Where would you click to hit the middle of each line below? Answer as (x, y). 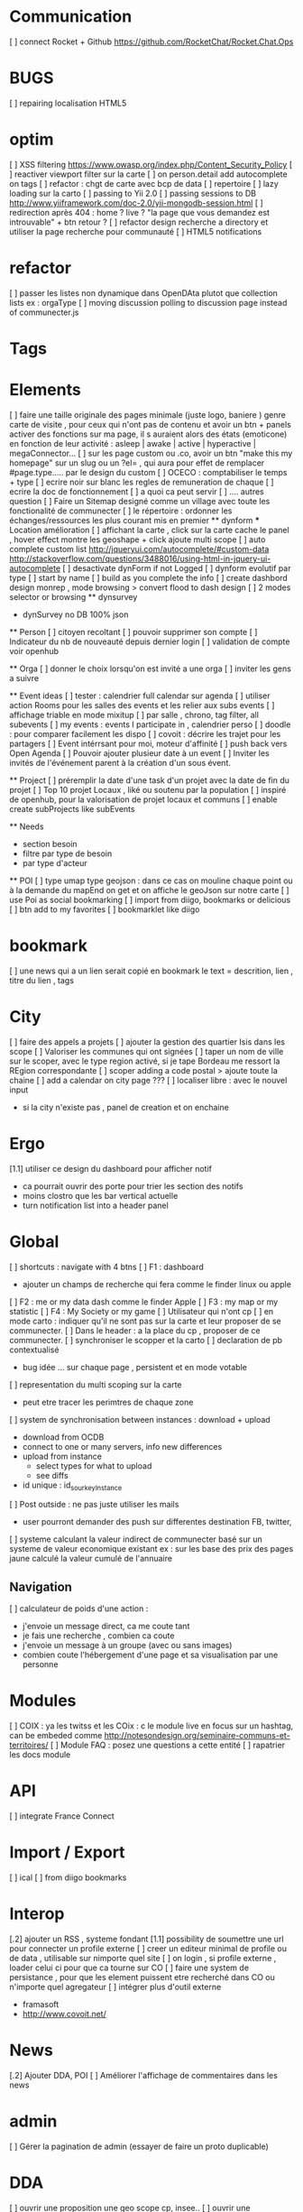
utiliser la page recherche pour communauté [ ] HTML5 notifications (136, 231)
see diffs (52, 1475)
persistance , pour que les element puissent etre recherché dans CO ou (142, 1977)
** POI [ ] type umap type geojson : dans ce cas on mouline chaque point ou (151, 880)
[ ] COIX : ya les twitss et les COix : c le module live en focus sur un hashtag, (151, 1726)
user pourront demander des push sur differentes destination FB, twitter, (157, 1522)
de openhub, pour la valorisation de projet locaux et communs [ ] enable (143, 799)
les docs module (40, 1755)
